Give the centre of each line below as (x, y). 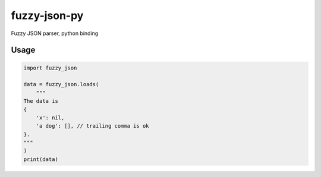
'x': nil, (50, 118)
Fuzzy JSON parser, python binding (55, 33)
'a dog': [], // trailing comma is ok (92, 126)
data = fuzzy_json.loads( (61, 84)
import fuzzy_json (50, 68)
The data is (41, 101)
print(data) (41, 159)
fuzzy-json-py (47, 15)
